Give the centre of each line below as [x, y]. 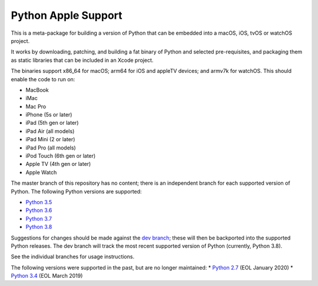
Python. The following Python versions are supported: [76, 191]
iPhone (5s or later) [49, 115]
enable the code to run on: [43, 79]
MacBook [37, 90]
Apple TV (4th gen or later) [58, 164]
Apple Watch [41, 172]
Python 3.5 [39, 202]
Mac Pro [36, 107]
